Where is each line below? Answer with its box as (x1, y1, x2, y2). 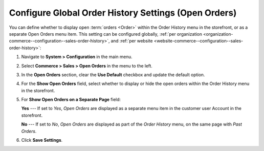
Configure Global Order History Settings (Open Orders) (9, 7, 237, 18)
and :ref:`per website (110, 38, 153, 44)
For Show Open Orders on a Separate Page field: (21, 97, 121, 103)
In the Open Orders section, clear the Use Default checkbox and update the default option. (21, 71, 205, 78)
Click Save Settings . (21, 137, 63, 143)
